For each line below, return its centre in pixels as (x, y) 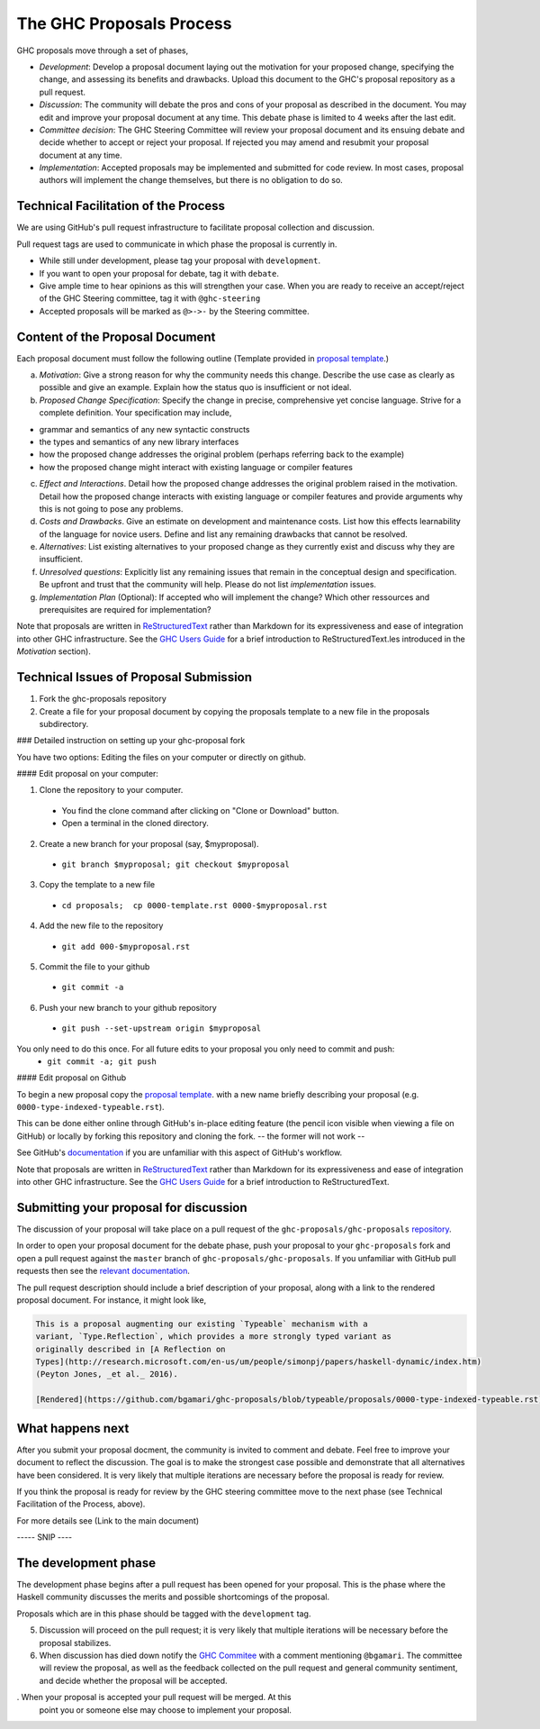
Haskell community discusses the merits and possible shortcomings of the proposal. (173, 1597)
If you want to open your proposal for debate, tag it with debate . (159, 273)
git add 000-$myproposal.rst (126, 946)
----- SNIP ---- (45, 1537)
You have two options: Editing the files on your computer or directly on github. (161, 757)
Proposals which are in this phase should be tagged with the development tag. (164, 1614)
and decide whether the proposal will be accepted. (134, 1680)
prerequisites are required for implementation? (125, 610)
